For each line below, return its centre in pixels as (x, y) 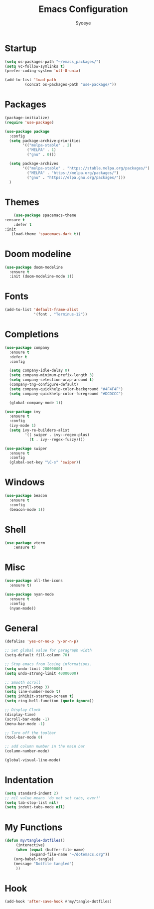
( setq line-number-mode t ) (33, 692)
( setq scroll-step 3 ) (27, 687)
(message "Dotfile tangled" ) (44, 864)
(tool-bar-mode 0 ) (24, 738)
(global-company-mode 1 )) (36, 403)
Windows (25, 482)
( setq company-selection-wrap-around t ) (52, 380)
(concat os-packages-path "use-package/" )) (71, 85)
